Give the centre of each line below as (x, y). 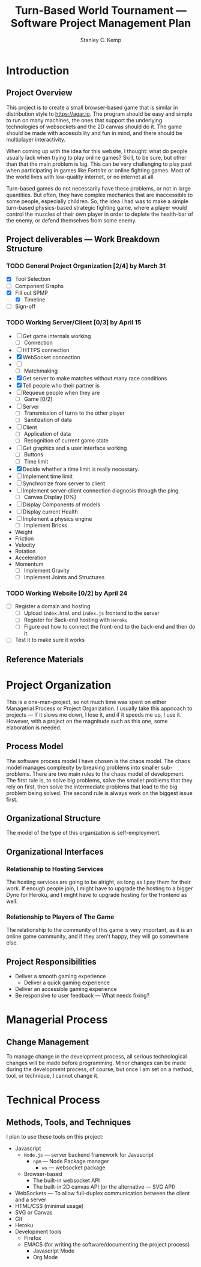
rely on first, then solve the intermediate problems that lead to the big (92, 787)
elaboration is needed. (34, 728)
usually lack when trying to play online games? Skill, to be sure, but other (97, 157)
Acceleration (31, 558)
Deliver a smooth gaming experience (60, 976)
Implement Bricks (45, 525)
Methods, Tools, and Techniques (69, 1122)
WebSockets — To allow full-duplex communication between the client (102, 1193)
